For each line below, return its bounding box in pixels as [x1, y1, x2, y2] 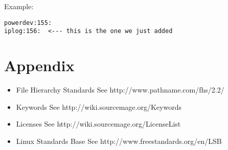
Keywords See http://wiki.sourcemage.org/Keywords [16, 101, 181, 112]
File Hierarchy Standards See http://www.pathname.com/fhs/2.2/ [16, 84, 224, 95]
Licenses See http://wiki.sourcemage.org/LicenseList [16, 118, 181, 129]
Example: [4, 1, 34, 11]
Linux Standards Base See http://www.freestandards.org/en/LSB [16, 135, 222, 146]
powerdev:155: [4, 19, 52, 26]
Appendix [4, 55, 75, 76]
